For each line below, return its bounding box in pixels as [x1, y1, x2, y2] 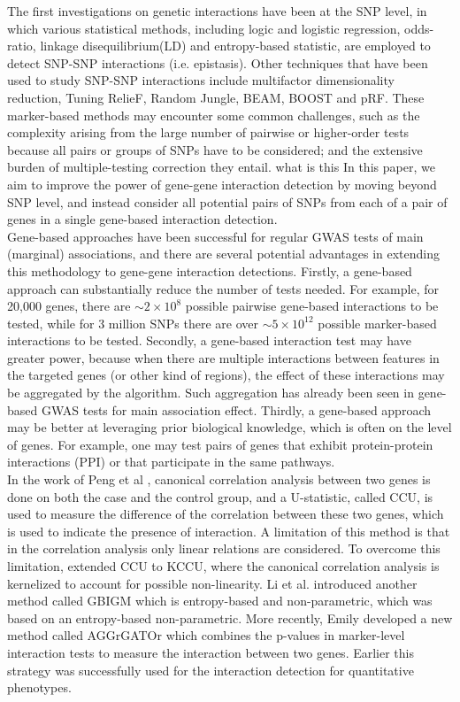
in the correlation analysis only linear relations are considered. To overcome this [7, 539, 441, 558]
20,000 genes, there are [7, 297, 131, 315]
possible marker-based [318, 313, 437, 332]
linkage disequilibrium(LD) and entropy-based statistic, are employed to [40, 36, 431, 55]
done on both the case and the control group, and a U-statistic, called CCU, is [7, 487, 433, 505]
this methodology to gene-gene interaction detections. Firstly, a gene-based [7, 261, 412, 280]
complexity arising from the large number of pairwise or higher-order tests [7, 123, 410, 142]
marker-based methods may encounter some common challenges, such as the [7, 105, 420, 124]
